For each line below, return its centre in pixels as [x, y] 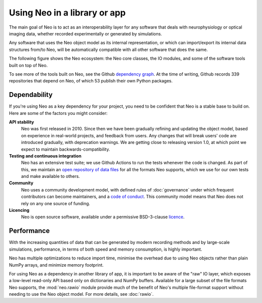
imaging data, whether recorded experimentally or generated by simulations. [85, 33]
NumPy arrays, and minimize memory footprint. [56, 265]
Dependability [31, 95]
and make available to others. [50, 176]
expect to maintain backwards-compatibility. [65, 149]
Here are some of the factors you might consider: [58, 113]
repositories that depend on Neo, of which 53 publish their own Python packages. [91, 81]
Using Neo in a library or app [67, 13]
